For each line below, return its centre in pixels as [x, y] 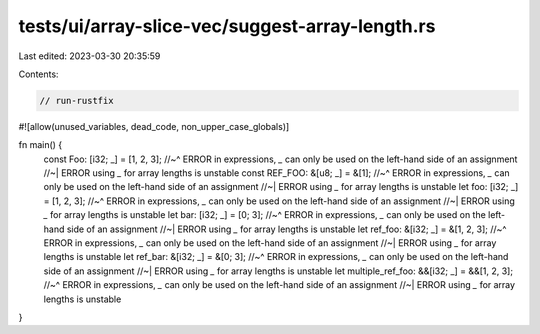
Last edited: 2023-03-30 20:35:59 [89, 56]
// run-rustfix [76, 100]
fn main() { [40, 145]
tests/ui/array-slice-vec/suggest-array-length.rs [227, 26]
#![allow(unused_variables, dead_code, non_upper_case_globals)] [154, 126]
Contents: [38, 74]
